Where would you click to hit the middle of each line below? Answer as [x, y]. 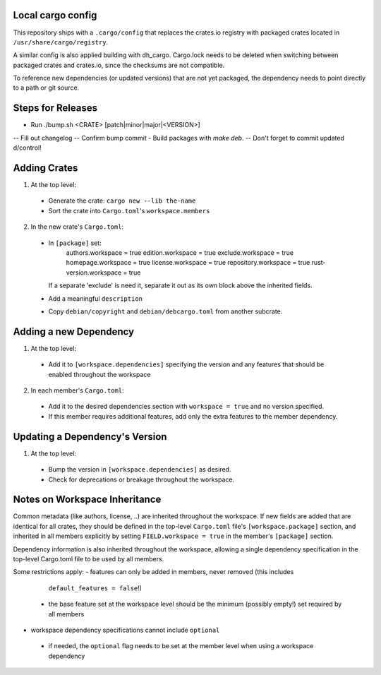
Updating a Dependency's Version [90, 437]
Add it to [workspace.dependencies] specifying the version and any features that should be [186, 364]
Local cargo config [55, 15]
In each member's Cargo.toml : [77, 390]
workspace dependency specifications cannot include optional [125, 630]
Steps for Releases [55, 108]
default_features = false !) [95, 588]
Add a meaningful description [95, 298]
